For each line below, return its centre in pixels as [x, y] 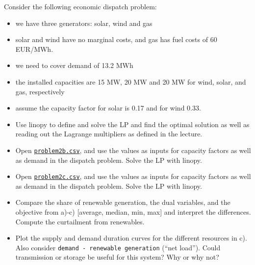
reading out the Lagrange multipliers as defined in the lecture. [109, 134]
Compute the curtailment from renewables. [80, 221]
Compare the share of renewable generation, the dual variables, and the [123, 202]
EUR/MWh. [34, 49]
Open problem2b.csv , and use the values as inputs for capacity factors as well [133, 150]
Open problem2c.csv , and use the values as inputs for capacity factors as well [133, 176]
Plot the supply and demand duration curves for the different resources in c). [131, 238]
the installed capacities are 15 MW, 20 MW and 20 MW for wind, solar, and [131, 81]
